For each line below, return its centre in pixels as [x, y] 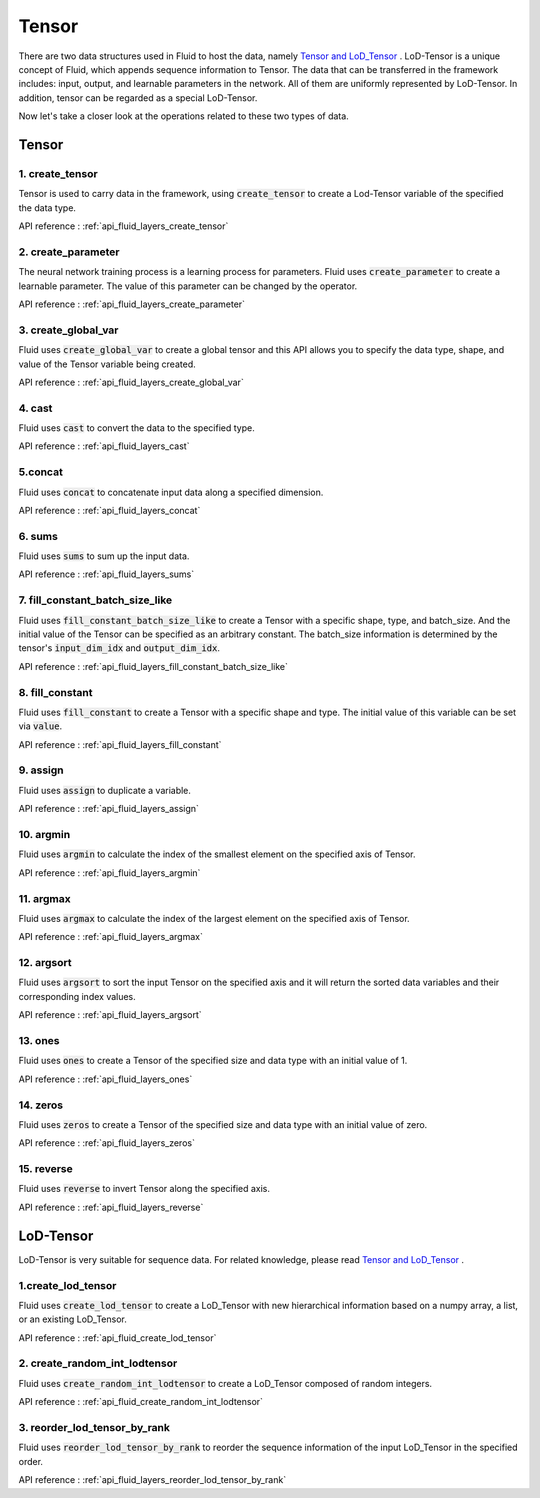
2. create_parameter [69, 252]
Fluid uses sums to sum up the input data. [104, 556]
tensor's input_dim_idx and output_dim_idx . [119, 648]
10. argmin [44, 835]
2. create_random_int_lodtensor [98, 1363]
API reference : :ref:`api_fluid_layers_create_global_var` [131, 382]
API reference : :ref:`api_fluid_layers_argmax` [111, 937]
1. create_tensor [58, 173]
